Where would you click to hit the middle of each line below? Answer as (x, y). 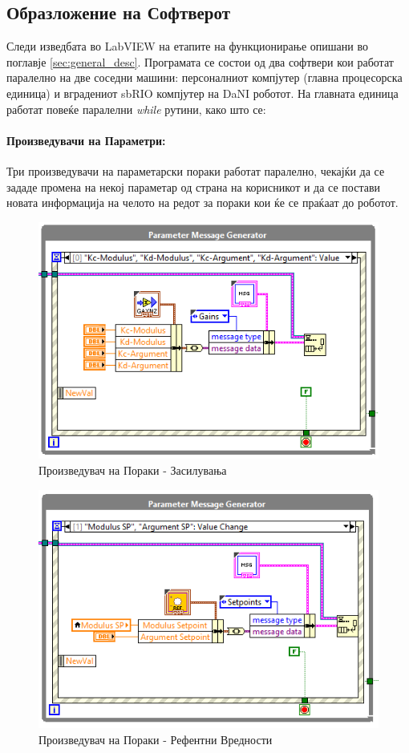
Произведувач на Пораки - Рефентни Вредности (156, 739)
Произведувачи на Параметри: (86, 140)
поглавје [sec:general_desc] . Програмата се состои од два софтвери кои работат (200, 61)
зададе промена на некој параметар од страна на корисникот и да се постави (193, 186)
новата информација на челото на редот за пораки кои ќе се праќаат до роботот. (202, 202)
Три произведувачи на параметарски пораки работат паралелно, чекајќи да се (196, 170)
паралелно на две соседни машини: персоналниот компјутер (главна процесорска (204, 77)
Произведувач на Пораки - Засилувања (133, 470)
